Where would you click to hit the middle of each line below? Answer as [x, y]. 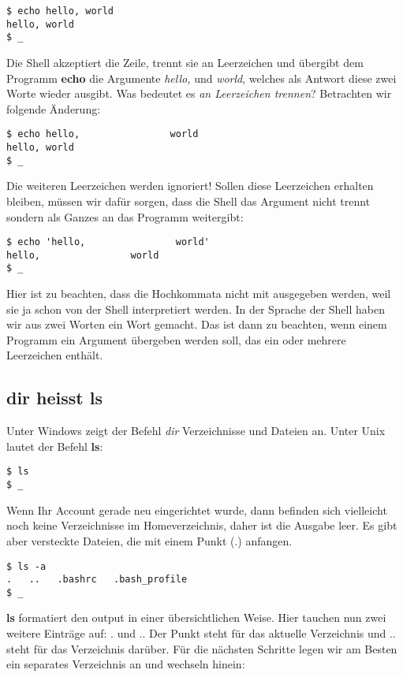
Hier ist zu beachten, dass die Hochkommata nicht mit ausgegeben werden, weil [199, 294]
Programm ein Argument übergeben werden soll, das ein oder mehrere [176, 339]
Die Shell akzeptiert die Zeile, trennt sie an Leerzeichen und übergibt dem [185, 62]
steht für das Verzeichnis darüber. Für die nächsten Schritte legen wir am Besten [202, 648]
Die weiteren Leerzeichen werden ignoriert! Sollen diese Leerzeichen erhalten [190, 186]
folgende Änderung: [54, 108]
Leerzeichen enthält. [55, 355]
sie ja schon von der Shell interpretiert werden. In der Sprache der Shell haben [196, 309]
